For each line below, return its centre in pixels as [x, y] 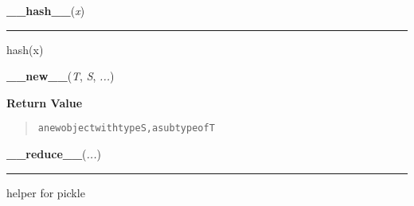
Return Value [45, 102]
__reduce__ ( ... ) [54, 154]
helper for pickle [46, 192]
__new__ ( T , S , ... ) [61, 76]
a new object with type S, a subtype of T [126, 128]
